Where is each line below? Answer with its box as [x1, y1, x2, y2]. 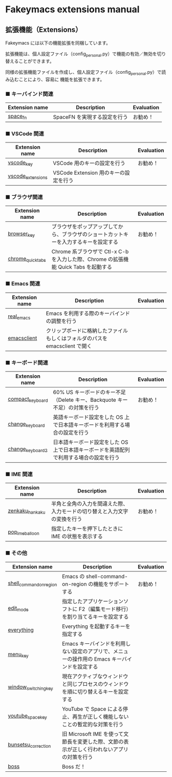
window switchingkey [8, 683, 53, 691]
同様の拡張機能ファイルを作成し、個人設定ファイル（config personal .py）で [5, 69, 162, 76]
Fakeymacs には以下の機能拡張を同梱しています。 [5, 40, 111, 46]
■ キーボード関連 [5, 359, 49, 366]
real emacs [8, 313, 31, 321]
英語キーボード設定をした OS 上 [53, 414, 130, 421]
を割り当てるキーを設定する [62, 613, 129, 620]
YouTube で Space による [62, 705, 123, 712]
